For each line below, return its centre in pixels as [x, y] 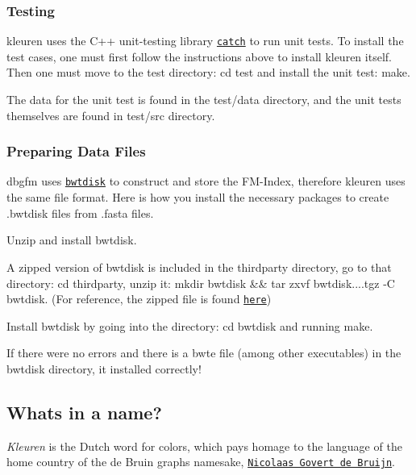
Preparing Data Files [76, 151]
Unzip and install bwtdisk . [72, 240]
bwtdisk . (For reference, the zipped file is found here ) [139, 299]
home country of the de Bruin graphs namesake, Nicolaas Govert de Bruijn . [201, 462]
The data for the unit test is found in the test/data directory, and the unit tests [204, 100]
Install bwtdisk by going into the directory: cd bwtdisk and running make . [190, 325]
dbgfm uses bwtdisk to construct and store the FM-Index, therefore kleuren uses [206, 181]
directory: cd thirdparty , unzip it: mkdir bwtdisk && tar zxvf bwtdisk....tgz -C [201, 283]
